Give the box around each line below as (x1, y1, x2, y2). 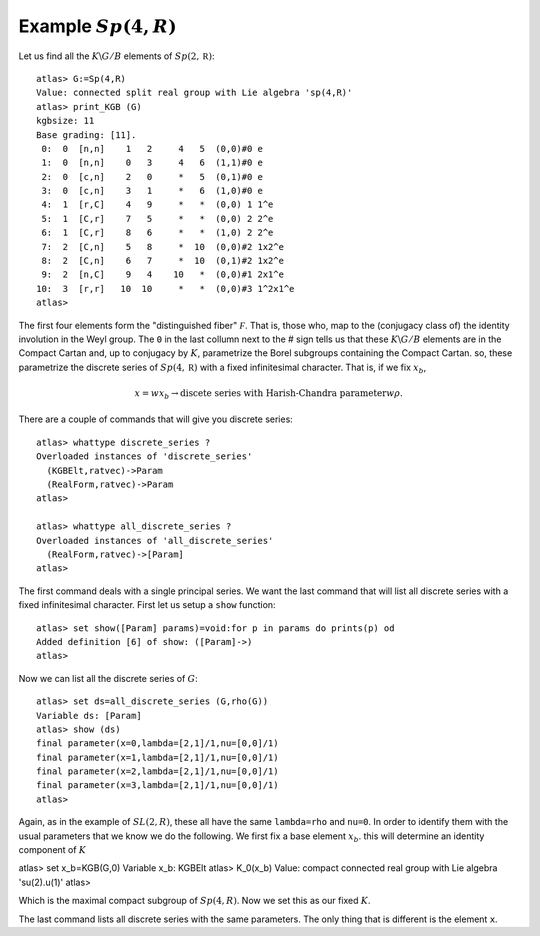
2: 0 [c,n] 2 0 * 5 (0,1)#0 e (41, 171, 264, 182)
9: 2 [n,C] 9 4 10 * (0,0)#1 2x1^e (41, 269, 285, 280)
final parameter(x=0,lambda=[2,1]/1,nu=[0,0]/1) (36, 738, 279, 749)
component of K (18, 844, 87, 856)
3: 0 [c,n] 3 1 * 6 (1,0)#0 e (41, 185, 264, 197)
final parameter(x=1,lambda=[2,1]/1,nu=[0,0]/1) (36, 751, 279, 763)
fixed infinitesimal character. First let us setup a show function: (18, 599, 276, 611)
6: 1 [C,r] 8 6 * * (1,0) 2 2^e (41, 227, 274, 239)
